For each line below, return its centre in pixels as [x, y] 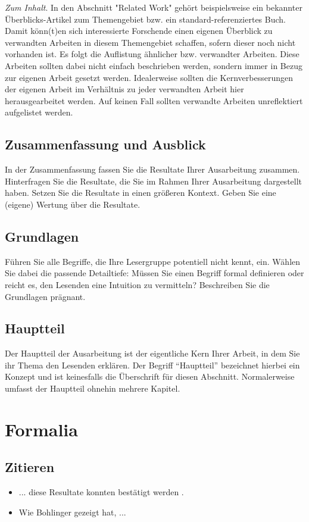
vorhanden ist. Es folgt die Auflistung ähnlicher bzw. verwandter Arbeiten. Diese [152, 54]
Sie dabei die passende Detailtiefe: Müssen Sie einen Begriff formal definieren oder [154, 273]
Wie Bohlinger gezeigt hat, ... [72, 512]
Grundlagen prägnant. [45, 296]
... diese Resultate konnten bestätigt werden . [101, 492]
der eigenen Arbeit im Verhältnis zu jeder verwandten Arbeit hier [124, 89]
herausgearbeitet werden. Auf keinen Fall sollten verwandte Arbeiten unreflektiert [154, 100]
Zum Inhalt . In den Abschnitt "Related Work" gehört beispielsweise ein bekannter [154, 7]
